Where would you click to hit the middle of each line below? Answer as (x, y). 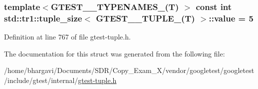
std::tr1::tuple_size (43, 18)
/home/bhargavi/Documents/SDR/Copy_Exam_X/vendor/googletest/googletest (129, 70)
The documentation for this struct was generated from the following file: (115, 53)
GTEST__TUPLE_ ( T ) (145, 18)
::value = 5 (231, 18)
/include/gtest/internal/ (41, 80)
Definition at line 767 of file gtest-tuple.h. (67, 37)
